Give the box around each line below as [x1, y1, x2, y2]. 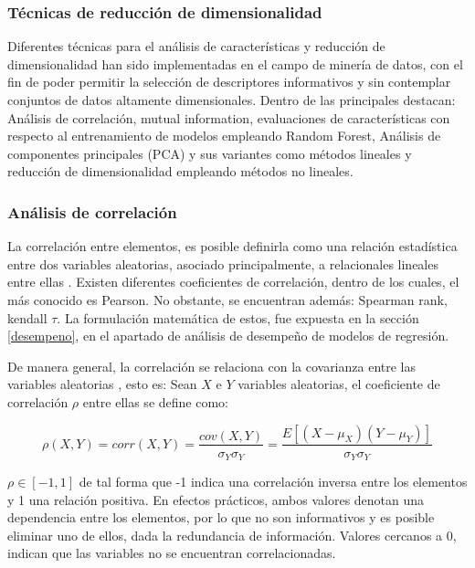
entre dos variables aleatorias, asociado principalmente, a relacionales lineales [7, 254, 438, 273]
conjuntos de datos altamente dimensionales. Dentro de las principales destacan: [7, 90, 456, 109]
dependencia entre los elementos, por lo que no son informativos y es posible [7, 508, 435, 527]
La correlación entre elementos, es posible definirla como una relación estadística [7, 237, 458, 256]
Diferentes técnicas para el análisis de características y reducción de [7, 37, 385, 56]
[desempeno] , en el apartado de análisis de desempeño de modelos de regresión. [7, 326, 449, 345]
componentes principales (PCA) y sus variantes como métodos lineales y [7, 143, 412, 163]
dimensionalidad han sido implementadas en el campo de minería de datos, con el [7, 54, 463, 73]
